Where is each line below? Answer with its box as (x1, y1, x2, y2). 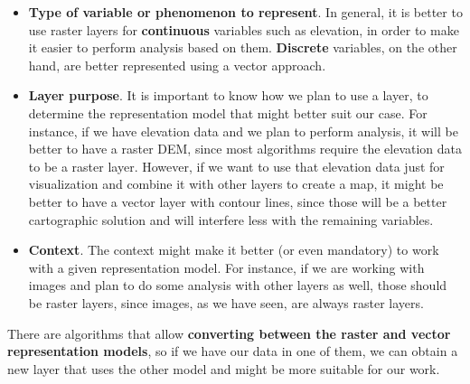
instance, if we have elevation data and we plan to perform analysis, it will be (28, 121, 458, 140)
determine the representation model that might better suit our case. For (28, 103, 428, 122)
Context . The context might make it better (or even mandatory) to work (28, 240, 439, 259)
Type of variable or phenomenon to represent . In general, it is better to (28, 3, 463, 21)
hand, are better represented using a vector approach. (28, 55, 326, 74)
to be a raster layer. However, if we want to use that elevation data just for (28, 156, 445, 175)
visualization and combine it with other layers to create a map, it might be (28, 174, 444, 193)
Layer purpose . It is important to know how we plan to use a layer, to (28, 86, 428, 105)
